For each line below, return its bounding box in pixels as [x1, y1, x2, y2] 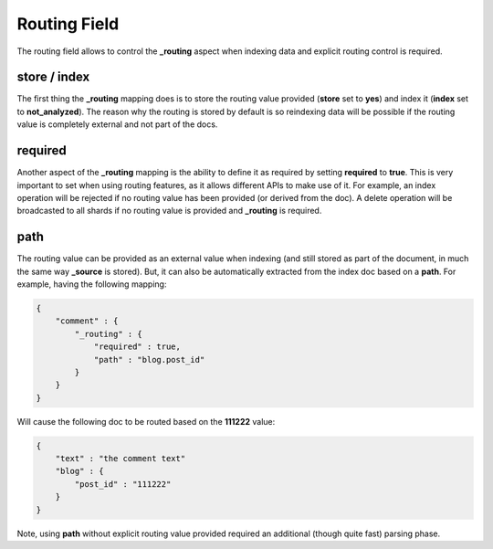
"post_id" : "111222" [74, 479, 172, 489]
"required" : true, [93, 342, 182, 352]
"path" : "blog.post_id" [93, 354, 205, 364]
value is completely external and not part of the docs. [16, 119, 218, 130]
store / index [16, 69, 90, 85]
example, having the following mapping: [16, 279, 167, 290]
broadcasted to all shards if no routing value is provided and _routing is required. [16, 206, 322, 216]
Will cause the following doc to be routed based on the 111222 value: [16, 416, 276, 427]
